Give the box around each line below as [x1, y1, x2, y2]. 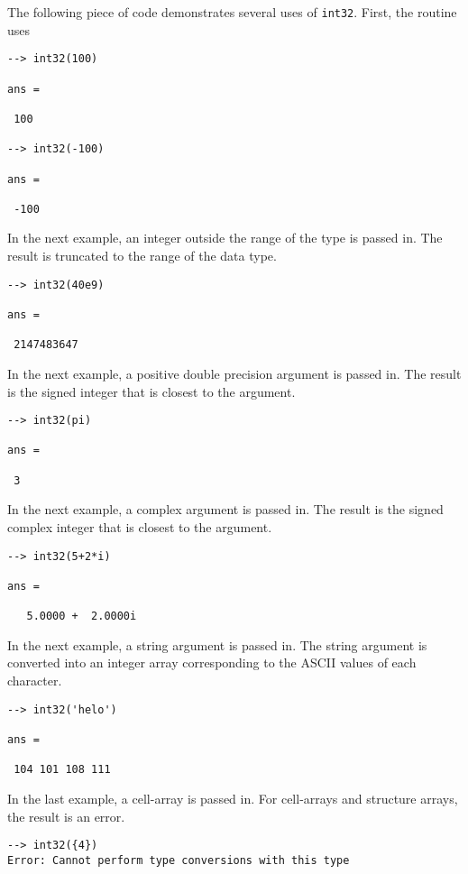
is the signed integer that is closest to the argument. [7, 382, 296, 400]
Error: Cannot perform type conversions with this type [7, 853, 350, 867]
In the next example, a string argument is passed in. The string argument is [7, 635, 427, 654]
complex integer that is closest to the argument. [7, 518, 272, 536]
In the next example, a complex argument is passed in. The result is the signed [7, 500, 444, 519]
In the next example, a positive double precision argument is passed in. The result [7, 363, 462, 382]
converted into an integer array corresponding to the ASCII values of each [7, 653, 417, 672]
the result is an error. [7, 806, 125, 825]
